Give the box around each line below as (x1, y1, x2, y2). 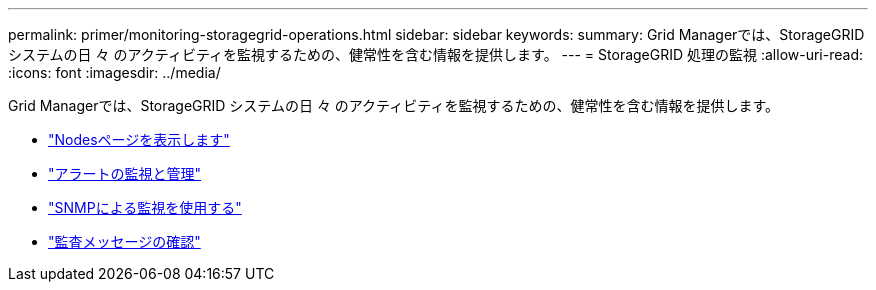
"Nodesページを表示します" (48, 131, 230, 148)
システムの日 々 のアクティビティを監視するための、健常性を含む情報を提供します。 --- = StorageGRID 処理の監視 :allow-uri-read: (8, 46, 863, 63)
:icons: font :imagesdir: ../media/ (8, 64, 221, 81)
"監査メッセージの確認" (48, 233, 201, 250)
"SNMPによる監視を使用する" (48, 199, 242, 216)
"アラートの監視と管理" (48, 165, 202, 182)
